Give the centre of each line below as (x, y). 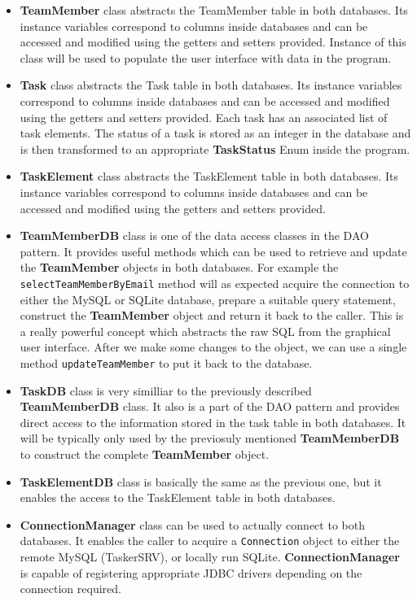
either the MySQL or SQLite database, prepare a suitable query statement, (208, 299)
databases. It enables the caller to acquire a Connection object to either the (210, 541)
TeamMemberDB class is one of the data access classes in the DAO (194, 236)
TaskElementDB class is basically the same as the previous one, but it (201, 481)
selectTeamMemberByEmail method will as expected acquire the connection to (215, 283)
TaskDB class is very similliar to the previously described (166, 390)
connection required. (70, 589)
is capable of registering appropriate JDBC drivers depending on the (191, 572)
